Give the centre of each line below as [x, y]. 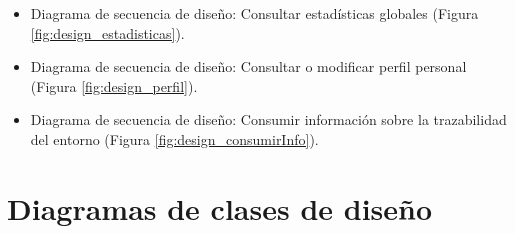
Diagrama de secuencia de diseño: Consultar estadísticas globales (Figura [254, 13]
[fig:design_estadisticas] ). [107, 32]
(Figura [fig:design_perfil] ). [114, 85]
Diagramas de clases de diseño [220, 207]
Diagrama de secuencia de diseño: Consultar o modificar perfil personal [248, 66]
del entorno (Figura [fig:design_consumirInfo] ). [174, 138]
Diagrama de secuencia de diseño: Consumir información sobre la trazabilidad [268, 119]
